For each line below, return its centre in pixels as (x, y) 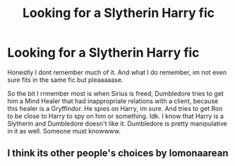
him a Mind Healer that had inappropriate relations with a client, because (113, 101)
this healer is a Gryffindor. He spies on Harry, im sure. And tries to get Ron (115, 108)
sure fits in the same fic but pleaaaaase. (65, 80)
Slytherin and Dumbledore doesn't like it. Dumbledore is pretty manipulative (117, 123)
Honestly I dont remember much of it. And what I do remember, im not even (117, 72)
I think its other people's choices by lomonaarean (118, 153)
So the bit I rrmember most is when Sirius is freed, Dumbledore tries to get (115, 93)
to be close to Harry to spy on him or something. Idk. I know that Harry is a (116, 116)
